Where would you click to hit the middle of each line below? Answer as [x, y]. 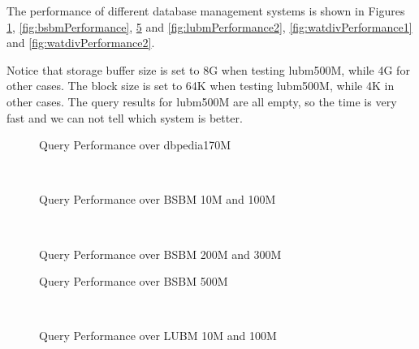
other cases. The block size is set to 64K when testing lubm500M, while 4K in [201, 86]
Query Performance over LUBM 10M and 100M [158, 336]
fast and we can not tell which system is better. [125, 117]
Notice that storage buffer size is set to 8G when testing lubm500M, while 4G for [208, 69]
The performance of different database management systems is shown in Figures [206, 11]
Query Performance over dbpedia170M [135, 145]
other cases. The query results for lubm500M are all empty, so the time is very [202, 101]
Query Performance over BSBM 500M [134, 281]
